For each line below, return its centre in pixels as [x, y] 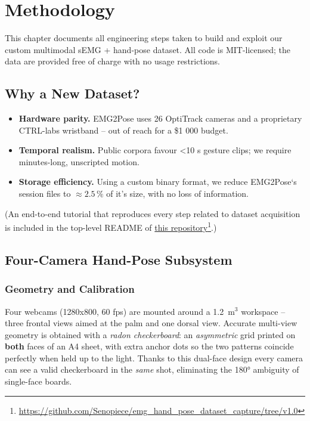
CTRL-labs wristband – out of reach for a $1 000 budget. [123, 130]
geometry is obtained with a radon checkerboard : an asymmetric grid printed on [150, 334]
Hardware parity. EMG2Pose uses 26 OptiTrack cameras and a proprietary [160, 118]
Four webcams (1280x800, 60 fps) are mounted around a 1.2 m [120, 311]
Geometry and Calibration [70, 289]
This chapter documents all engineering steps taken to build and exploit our [144, 38]
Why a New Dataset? [72, 93]
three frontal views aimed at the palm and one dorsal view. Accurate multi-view [151, 323]
